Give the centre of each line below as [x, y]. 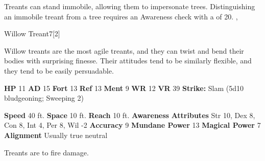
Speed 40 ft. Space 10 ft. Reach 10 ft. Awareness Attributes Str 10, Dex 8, [130, 115]
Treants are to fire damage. [46, 152]
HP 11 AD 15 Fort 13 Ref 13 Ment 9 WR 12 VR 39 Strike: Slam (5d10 [124, 88]
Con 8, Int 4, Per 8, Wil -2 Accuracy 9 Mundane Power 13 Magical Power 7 [132, 125]
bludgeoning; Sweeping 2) [44, 98]
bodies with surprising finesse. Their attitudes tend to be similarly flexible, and [128, 61]
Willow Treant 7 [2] [32, 33]
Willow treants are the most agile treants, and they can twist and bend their [124, 50]
